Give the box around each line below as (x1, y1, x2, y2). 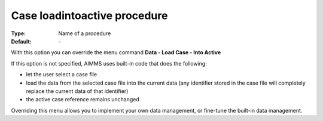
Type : (11, 30, 26, 37)
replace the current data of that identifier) (26, 87, 129, 95)
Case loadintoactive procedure (11, 9, 168, 22)
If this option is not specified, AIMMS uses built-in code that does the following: (11, 60, 208, 67)
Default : (11, 38, 32, 45)
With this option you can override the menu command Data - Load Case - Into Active (11, 49, 221, 56)
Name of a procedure (58, 30, 111, 37)
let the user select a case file (26, 71, 97, 78)
